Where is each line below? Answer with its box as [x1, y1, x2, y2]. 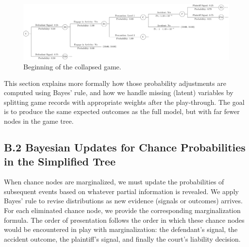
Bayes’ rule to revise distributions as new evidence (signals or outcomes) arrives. [4, 196, 243, 206]
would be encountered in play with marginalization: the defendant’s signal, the [4, 224, 238, 234]
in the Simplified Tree [4, 154, 116, 169]
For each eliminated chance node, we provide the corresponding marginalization [4, 205, 241, 215]
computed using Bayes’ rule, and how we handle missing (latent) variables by [4, 87, 233, 98]
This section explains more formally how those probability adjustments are [4, 78, 226, 88]
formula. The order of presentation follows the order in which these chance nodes [4, 214, 245, 225]
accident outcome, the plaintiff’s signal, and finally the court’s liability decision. [4, 233, 241, 244]
